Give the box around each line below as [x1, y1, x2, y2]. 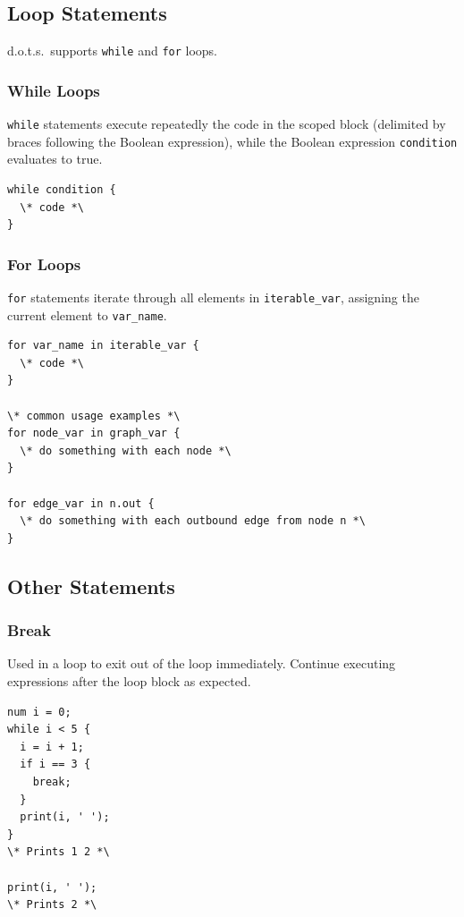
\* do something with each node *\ [20, 444, 232, 457]
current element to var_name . [7, 305, 167, 324]
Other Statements [7, 572, 175, 599]
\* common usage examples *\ [7, 409, 181, 422]
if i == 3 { [20, 758, 91, 771]
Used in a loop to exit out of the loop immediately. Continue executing [7, 654, 396, 673]
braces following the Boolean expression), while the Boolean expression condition [7, 132, 458, 150]
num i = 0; [7, 705, 72, 718]
